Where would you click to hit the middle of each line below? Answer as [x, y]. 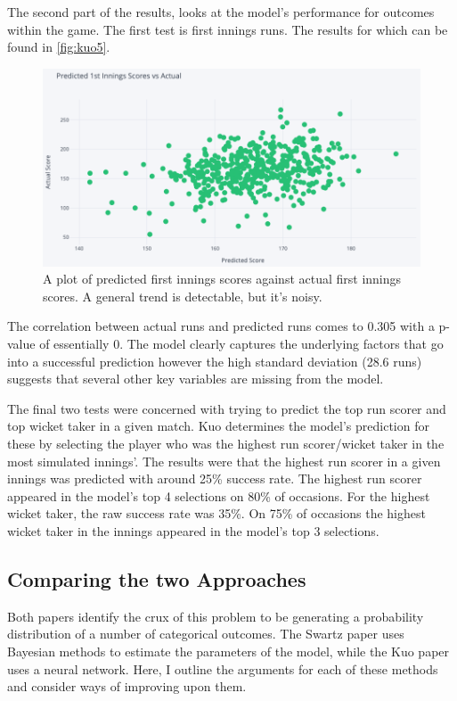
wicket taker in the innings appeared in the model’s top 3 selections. [193, 531]
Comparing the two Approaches [157, 578]
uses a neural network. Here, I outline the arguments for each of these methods [223, 668]
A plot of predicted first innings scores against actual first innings [222, 279]
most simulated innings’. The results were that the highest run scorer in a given [224, 461]
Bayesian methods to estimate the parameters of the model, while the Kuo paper [228, 651]
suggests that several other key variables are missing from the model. [196, 379]
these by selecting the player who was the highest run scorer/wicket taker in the [226, 444]
